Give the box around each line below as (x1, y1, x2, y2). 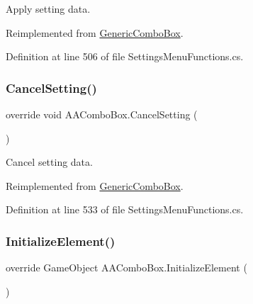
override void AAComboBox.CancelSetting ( (6, 107, 198, 121)
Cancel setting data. (6, 154, 93, 169)
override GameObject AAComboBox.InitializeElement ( (6, 260, 247, 275)
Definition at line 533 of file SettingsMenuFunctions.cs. (6, 202, 244, 217)
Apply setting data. (6, 1, 91, 16)
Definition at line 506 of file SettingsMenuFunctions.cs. (6, 49, 244, 64)
